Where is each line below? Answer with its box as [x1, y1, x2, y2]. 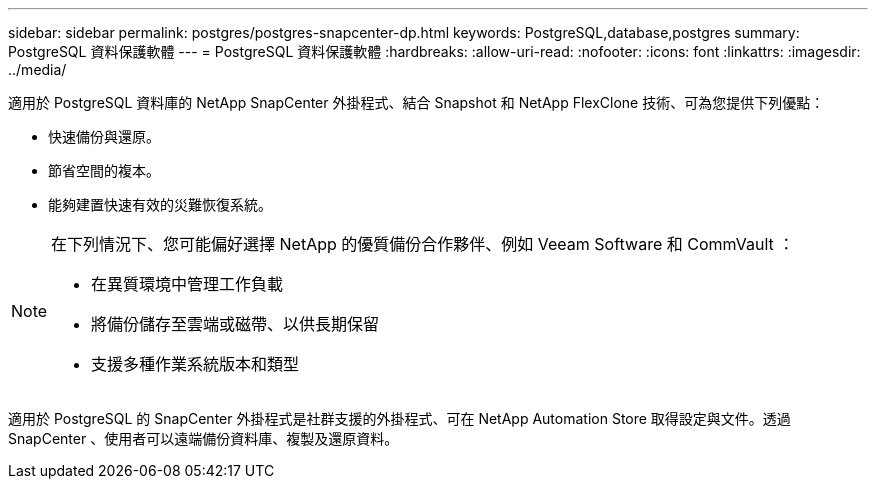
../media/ [8, 61, 67, 78]
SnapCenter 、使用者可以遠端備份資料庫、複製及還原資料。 [8, 430, 399, 447]
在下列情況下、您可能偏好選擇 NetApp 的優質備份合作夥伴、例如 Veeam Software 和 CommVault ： [51, 234, 795, 254]
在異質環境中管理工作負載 [91, 274, 284, 294]
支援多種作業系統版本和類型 [91, 354, 300, 374]
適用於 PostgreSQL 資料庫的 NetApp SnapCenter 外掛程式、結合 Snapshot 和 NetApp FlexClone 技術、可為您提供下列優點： [8, 94, 825, 111]
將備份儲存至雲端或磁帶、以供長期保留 [91, 314, 380, 334]
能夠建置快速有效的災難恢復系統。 [48, 196, 272, 213]
